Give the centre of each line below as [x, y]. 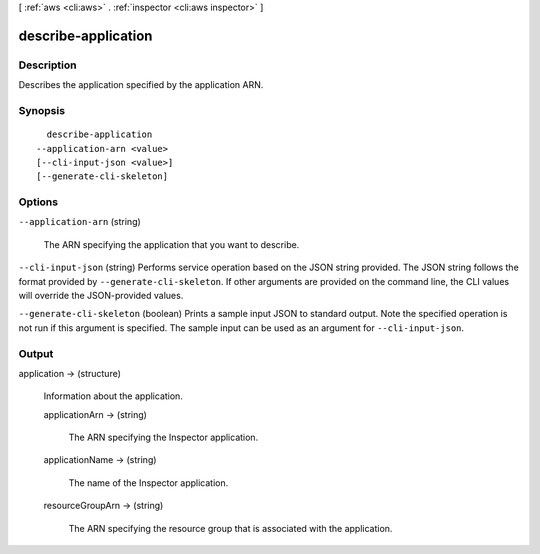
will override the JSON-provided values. [101, 295]
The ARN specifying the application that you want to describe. [171, 244]
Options [38, 202]
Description [47, 65]
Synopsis [41, 110]
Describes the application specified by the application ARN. [141, 85]
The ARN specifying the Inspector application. [163, 437]
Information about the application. [113, 396]
